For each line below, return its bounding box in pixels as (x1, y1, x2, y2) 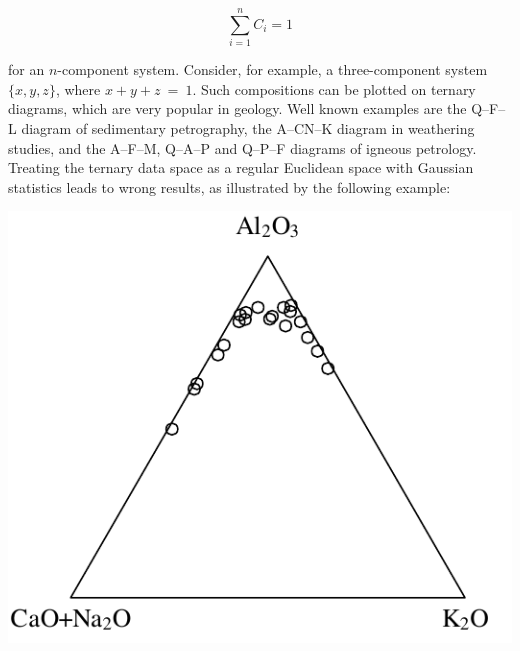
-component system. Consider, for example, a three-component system (57, 59, 488, 80)
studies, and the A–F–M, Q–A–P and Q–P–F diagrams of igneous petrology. (8, 137, 477, 158)
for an (8, 59, 45, 80)
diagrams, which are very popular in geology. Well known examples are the (8, 98, 467, 119)
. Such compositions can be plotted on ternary (192, 78, 476, 99)
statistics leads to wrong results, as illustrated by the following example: (8, 176, 451, 197)
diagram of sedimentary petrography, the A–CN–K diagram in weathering (21, 117, 475, 138)
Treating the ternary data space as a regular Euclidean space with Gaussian (8, 157, 474, 178)
